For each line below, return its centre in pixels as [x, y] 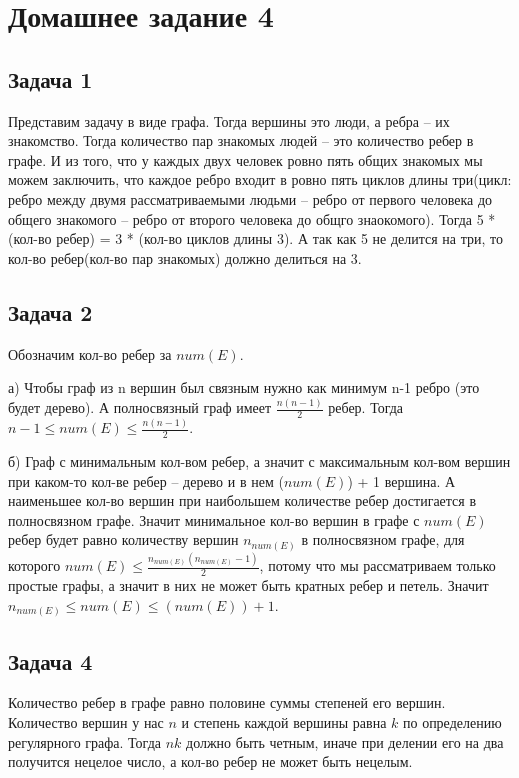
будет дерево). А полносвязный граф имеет [140, 407]
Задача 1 [50, 78]
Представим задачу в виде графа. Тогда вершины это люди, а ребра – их [229, 120]
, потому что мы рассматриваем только [377, 565]
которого [34, 565]
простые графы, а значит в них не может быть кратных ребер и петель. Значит [248, 585]
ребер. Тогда [366, 407]
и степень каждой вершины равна [284, 721]
